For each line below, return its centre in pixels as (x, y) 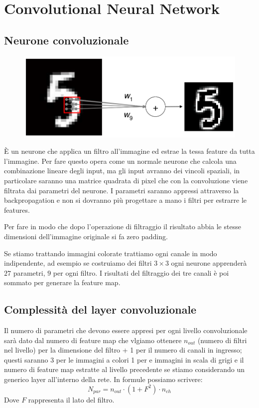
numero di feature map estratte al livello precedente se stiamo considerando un (125, 369)
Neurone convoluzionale (66, 40)
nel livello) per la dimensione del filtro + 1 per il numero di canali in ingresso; (123, 350)
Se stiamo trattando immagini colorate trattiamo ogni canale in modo (111, 253)
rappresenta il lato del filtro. (71, 399)
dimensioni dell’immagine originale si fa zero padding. (86, 236)
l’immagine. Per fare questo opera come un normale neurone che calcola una (120, 161)
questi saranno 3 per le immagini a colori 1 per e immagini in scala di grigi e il (124, 359)
